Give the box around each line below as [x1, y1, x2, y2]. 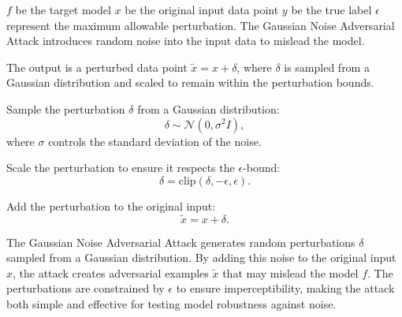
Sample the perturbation [6, 100, 125, 117]
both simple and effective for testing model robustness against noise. [6, 295, 337, 311]
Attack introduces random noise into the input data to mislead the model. [6, 32, 365, 49]
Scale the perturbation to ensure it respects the [6, 159, 235, 176]
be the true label [291, 2, 372, 17]
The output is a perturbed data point [6, 58, 188, 75]
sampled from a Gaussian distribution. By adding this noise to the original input [6, 249, 396, 266]
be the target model [15, 2, 111, 17]
